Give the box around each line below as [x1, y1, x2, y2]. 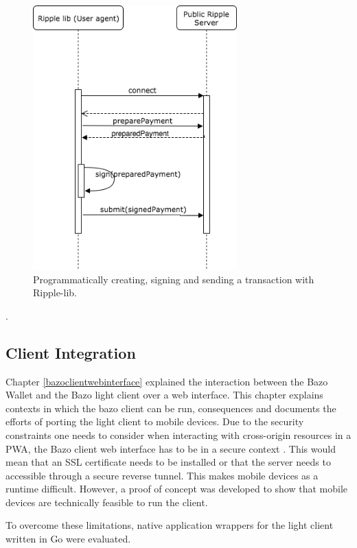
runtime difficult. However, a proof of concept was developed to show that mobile [5, 481, 348, 496]
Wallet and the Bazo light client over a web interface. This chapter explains [5, 388, 323, 402]
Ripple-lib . [33, 285, 78, 300]
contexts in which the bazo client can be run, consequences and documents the [5, 401, 336, 415]
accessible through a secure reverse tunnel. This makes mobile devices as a [5, 468, 319, 482]
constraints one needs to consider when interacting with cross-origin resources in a [5, 427, 352, 442]
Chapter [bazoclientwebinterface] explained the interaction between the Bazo [5, 374, 328, 388]
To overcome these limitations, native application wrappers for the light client [5, 518, 334, 532]
